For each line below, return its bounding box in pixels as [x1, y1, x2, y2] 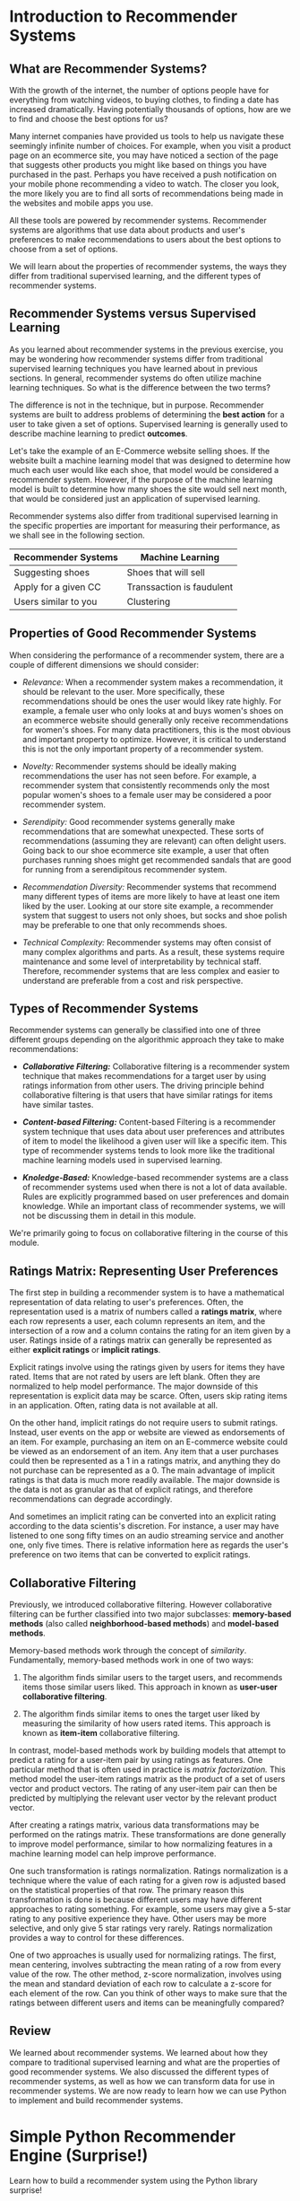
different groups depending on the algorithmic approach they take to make [9, 1034, 285, 1045]
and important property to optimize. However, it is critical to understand [21, 733, 287, 744]
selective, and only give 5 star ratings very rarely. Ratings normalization [9, 1923, 273, 1934]
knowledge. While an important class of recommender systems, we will [21, 1201, 286, 1212]
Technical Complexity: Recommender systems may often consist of [21, 936, 271, 948]
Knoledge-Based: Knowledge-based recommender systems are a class [21, 1172, 289, 1183]
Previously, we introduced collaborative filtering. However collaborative [9, 1600, 273, 1610]
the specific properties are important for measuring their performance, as [9, 520, 280, 531]
